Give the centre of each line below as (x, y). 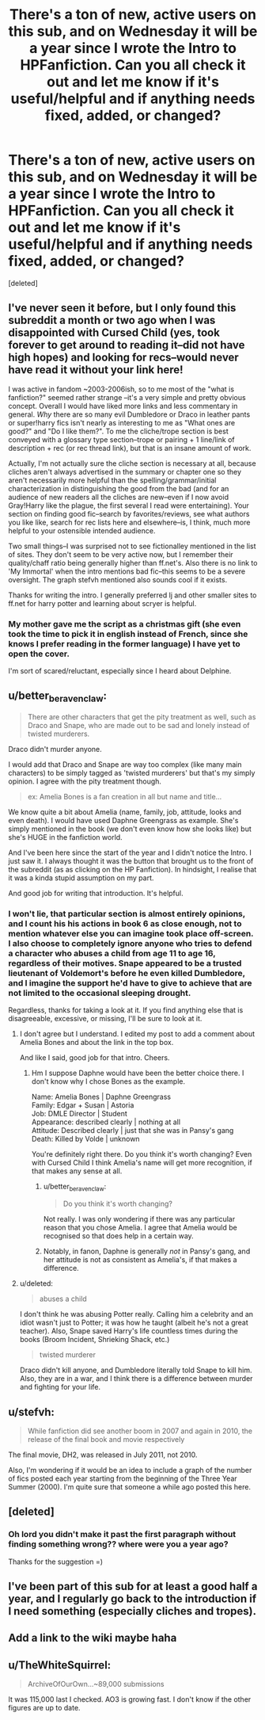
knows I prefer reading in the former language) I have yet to (125, 643)
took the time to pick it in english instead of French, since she (128, 634)
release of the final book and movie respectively (106, 1439)
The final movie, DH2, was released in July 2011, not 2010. (103, 1455)
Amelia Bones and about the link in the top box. (97, 1043)
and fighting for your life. (60, 1387)
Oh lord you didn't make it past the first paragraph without (122, 1535)
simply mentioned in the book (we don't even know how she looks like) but (130, 829)
